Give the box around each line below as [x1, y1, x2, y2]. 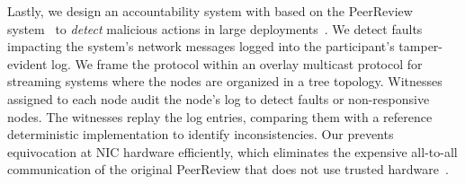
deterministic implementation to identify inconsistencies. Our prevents [7, 125, 394, 144]
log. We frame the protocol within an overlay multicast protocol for [50, 54, 423, 73]
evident [7, 54, 48, 73]
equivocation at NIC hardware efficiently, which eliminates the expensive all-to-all [7, 142, 458, 161]
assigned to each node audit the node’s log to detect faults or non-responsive [7, 89, 430, 108]
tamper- [398, 37, 443, 56]
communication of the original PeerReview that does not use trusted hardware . [7, 160, 449, 179]
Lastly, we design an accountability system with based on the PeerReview [7, 2, 413, 20]
